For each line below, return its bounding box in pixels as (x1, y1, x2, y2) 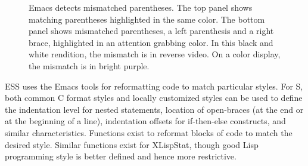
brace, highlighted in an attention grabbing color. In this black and (29, 36, 273, 48)
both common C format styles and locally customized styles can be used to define (5, 91, 303, 104)
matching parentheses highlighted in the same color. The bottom (29, 13, 265, 25)
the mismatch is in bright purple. (29, 59, 150, 72)
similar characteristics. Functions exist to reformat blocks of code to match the (5, 126, 293, 139)
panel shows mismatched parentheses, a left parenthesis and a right (29, 24, 274, 37)
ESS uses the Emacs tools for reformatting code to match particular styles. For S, (5, 79, 303, 92)
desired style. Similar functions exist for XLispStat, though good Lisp (5, 138, 259, 150)
